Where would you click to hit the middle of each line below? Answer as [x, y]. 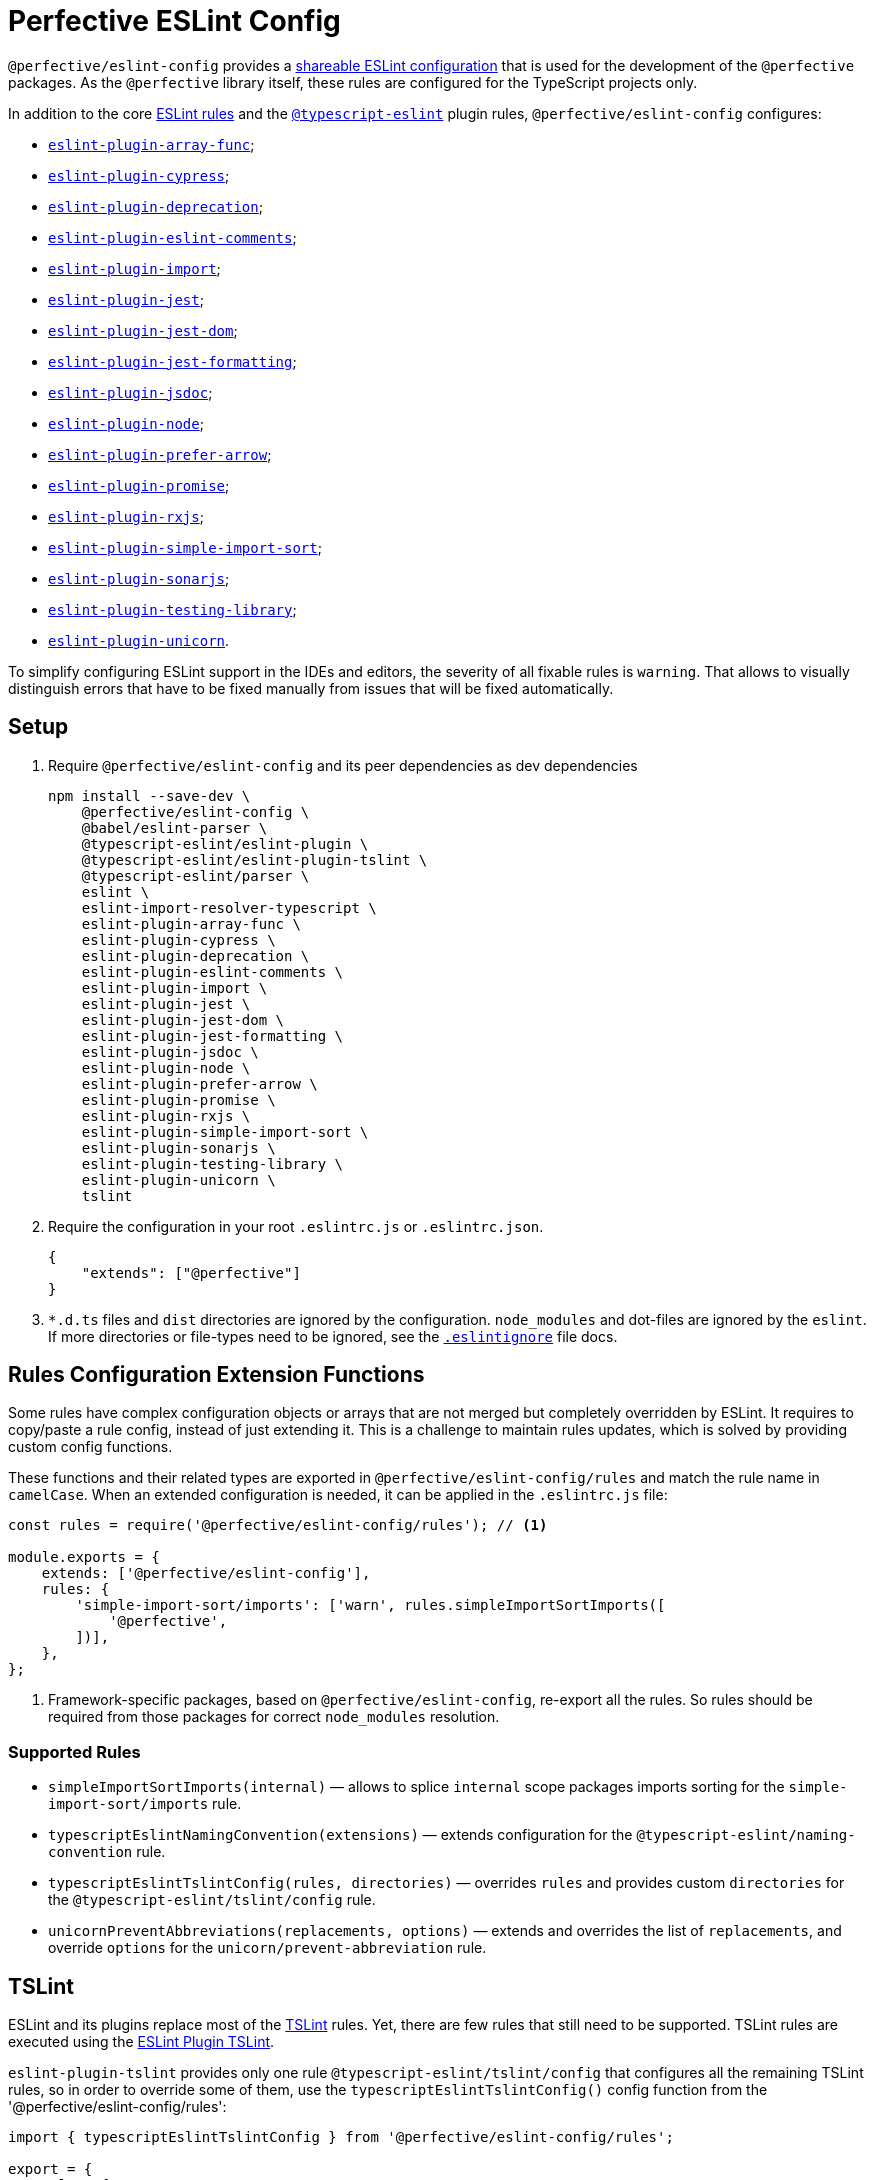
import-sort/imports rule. [145, 1804]
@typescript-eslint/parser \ [195, 875]
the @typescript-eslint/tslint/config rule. [212, 1900]
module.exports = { [84, 1557]
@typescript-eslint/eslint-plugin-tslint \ [254, 859]
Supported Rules [74, 1751]
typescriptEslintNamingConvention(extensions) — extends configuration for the [340, 1835]
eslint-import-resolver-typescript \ [229, 907]
